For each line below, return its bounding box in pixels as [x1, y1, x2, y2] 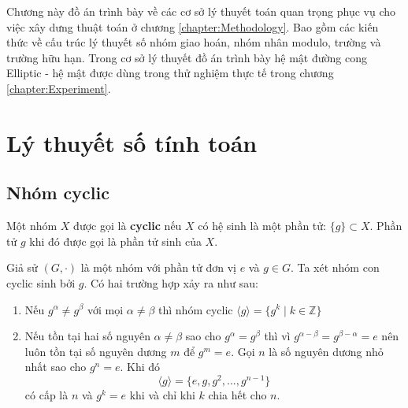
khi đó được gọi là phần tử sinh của [29, 232, 202, 249]
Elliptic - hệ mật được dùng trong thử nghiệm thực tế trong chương [6, 65, 334, 81]
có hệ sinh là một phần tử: [198, 217, 326, 234]
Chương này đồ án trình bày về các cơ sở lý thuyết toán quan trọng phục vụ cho [6, 3, 396, 19]
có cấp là [24, 386, 69, 402]
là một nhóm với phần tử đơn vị [80, 259, 236, 276]
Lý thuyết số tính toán [6, 126, 258, 158]
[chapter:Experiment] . [6, 80, 111, 96]
